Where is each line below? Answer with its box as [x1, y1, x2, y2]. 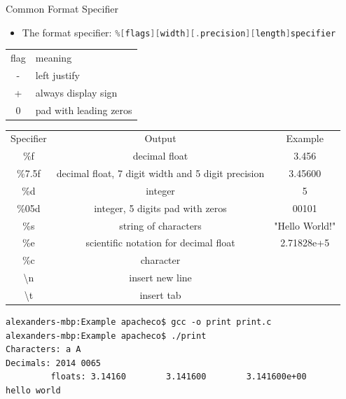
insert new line [129, 270, 192, 285]
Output [144, 131, 177, 146]
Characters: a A [6, 344, 81, 355]
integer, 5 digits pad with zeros [94, 200, 227, 215]
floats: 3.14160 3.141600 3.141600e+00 [50, 372, 307, 382]
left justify [35, 67, 80, 82]
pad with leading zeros [35, 102, 132, 117]
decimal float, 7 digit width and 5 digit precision [56, 166, 265, 181]
